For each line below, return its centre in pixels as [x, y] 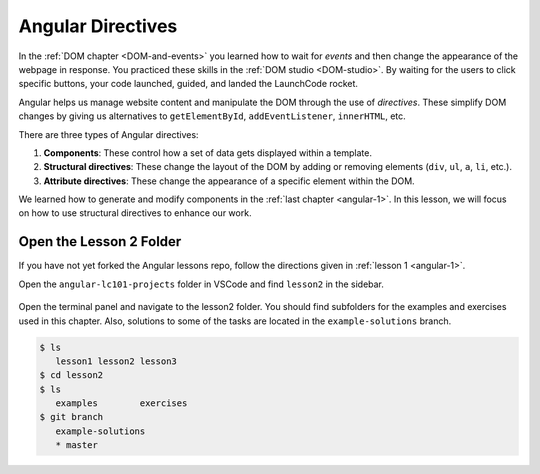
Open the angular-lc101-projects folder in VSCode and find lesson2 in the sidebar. [201, 284]
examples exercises [121, 403]
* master [77, 445]
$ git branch [71, 417]
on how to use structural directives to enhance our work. [135, 213]
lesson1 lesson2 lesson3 [116, 361]
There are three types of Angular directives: [108, 134]
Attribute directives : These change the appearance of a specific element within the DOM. [229, 181]
